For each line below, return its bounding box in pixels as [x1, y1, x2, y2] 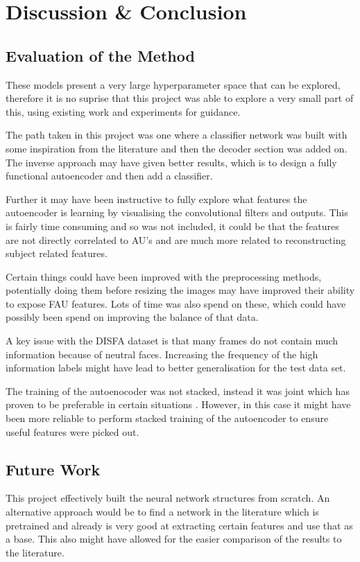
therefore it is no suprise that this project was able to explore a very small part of [6, 91, 354, 105]
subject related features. [6, 246, 108, 261]
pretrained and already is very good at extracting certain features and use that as [6, 518, 353, 532]
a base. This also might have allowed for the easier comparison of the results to [6, 532, 342, 546]
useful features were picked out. [6, 424, 139, 439]
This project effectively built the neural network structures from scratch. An [6, 491, 330, 505]
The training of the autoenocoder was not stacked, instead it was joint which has [6, 383, 350, 398]
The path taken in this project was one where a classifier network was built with [6, 128, 348, 142]
